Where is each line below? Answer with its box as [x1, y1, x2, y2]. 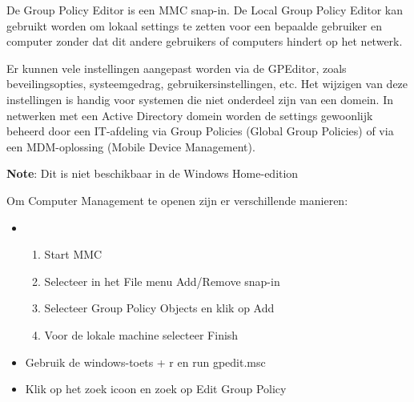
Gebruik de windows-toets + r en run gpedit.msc [25, 353, 266, 370]
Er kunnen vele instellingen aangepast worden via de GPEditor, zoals [6, 59, 347, 76]
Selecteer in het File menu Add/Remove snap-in [44, 272, 280, 289]
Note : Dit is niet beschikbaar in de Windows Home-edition [6, 165, 299, 182]
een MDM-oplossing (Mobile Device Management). [6, 138, 255, 155]
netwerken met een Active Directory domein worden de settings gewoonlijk [6, 107, 373, 123]
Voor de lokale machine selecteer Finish [44, 326, 239, 343]
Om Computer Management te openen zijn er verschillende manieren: [6, 191, 348, 208]
